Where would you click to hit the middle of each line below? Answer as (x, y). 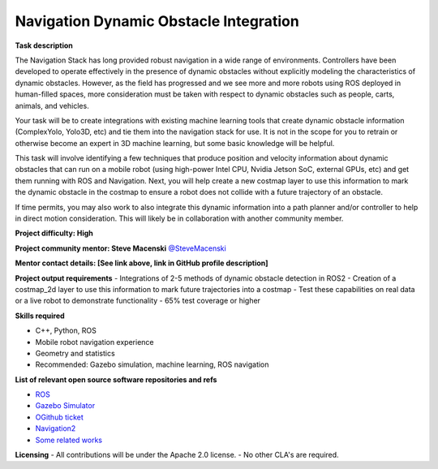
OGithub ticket (60, 417)
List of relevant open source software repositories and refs (116, 379)
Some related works (69, 440)
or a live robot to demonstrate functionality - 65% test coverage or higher (138, 301)
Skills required (40, 316)
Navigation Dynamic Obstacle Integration (157, 21)
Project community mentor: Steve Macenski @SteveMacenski (120, 248)
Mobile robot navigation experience (94, 342)
